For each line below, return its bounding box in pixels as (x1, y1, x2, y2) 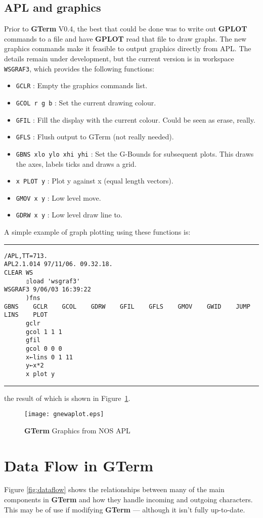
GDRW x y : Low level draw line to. (16, 209, 122, 220)
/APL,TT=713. (4, 252, 48, 260)
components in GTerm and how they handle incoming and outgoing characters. (4, 494, 253, 505)
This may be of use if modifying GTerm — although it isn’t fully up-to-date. (4, 504, 245, 514)
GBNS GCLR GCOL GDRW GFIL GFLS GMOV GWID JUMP (4, 303, 250, 310)
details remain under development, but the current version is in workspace (4, 53, 234, 63)
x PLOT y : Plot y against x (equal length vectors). (16, 175, 173, 186)
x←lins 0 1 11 (25, 353, 73, 361)
